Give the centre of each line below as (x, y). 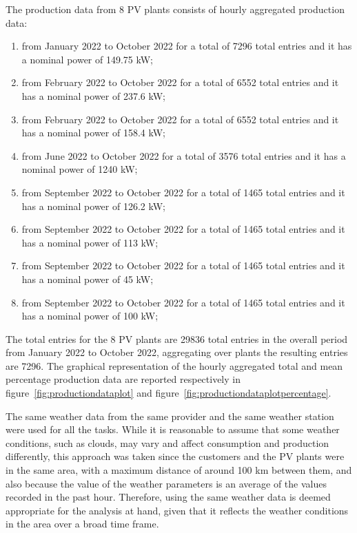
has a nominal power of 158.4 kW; (93, 133)
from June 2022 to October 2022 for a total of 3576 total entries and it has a (184, 155)
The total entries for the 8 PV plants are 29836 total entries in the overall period (177, 338)
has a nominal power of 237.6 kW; (93, 95)
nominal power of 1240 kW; (80, 169)
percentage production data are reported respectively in (123, 379)
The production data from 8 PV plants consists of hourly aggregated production (175, 9)
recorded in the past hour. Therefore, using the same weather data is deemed (168, 497)
